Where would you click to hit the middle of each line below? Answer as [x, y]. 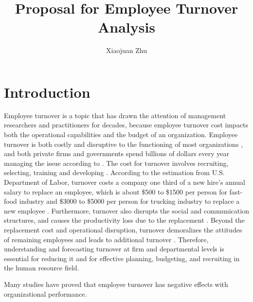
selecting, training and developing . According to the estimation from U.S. [114, 172]
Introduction [47, 92]
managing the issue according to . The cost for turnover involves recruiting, [116, 163]
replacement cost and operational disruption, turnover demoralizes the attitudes [123, 229]
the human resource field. [42, 268]
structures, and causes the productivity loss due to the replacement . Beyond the [124, 220]
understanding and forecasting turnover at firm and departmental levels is [114, 249]
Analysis [126, 27]
